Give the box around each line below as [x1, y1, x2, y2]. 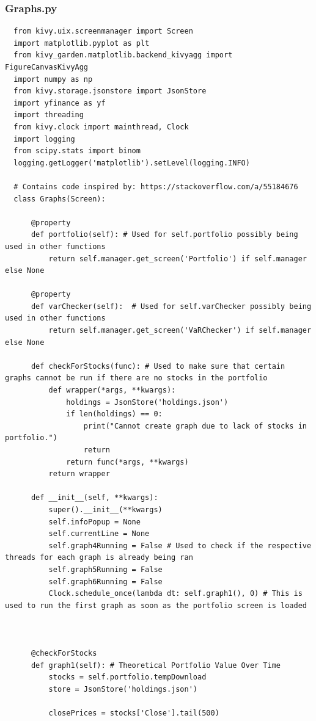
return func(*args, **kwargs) [66, 457, 189, 466]
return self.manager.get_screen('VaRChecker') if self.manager [48, 326, 312, 335]
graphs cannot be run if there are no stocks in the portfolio [5, 374, 268, 383]
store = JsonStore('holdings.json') [48, 684, 197, 694]
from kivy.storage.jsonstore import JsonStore [13, 87, 207, 96]
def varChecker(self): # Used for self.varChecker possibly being [31, 302, 312, 311]
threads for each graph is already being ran [5, 553, 193, 562]
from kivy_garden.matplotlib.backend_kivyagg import [13, 51, 233, 60]
